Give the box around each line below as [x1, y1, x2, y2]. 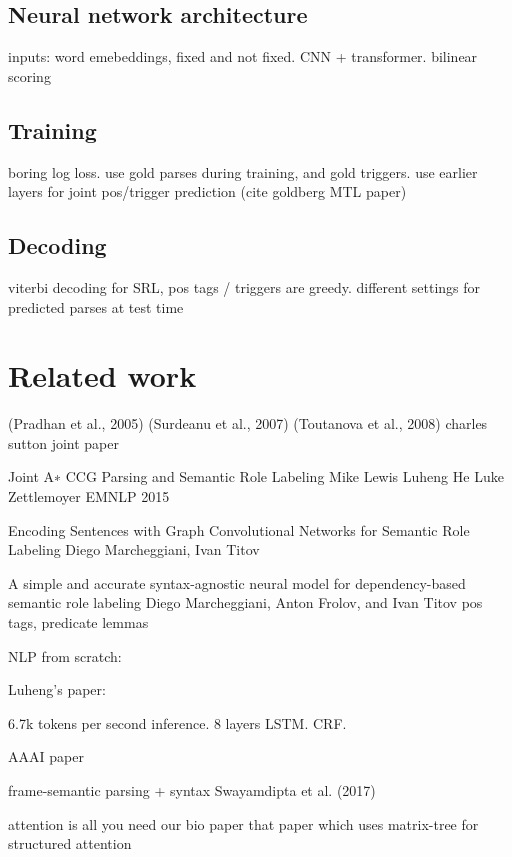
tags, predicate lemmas [8, 612, 149, 633]
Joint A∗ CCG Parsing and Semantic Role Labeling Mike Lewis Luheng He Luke [8, 466, 504, 487]
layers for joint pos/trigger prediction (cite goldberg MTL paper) [8, 181, 407, 202]
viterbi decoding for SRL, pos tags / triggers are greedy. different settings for [8, 276, 481, 297]
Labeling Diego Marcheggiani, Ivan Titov [8, 539, 260, 560]
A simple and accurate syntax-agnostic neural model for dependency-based [8, 572, 466, 593]
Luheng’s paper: [8, 679, 106, 700]
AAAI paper [8, 746, 84, 767]
